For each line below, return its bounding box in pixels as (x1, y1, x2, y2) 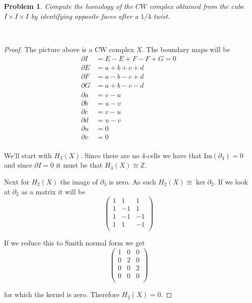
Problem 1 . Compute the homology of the (4, 1, 133, 11)
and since (4, 160, 32, 170)
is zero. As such (108, 176, 156, 186)
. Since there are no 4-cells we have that (80, 150, 202, 160)
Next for (4, 176, 29, 186)
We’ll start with (4, 150, 52, 160)
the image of (60, 176, 98, 186)
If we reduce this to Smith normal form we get (4, 238, 145, 248)
